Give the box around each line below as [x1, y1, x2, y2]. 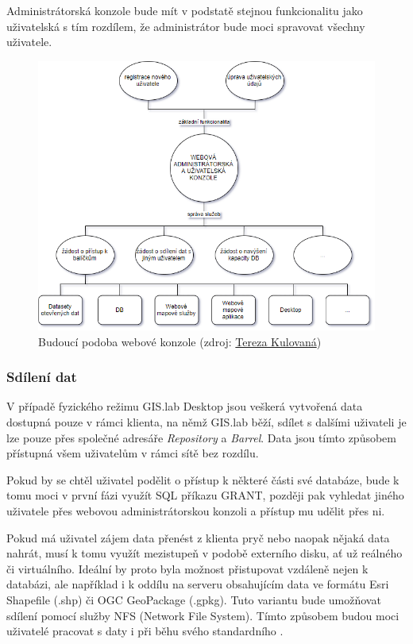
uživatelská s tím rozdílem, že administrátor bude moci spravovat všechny [6, 17, 365, 34]
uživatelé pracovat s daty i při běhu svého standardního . [6, 623, 284, 639]
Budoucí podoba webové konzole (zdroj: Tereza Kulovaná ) [38, 333, 322, 349]
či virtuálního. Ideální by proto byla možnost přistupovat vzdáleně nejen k [6, 560, 369, 577]
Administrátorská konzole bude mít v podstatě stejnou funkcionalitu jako [6, 2, 363, 18]
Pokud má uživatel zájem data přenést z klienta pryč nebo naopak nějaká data [6, 529, 390, 546]
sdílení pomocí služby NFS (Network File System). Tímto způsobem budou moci [6, 607, 399, 623]
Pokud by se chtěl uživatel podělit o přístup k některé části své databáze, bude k [6, 471, 399, 488]
